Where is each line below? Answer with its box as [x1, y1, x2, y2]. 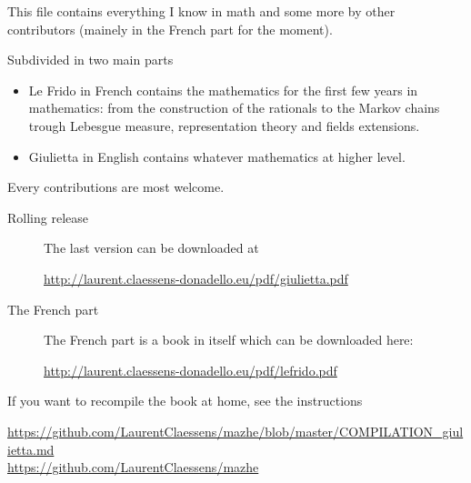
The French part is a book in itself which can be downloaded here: [44, 330, 414, 349]
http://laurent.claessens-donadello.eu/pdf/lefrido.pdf [44, 360, 337, 379]
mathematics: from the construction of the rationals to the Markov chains [28, 98, 440, 117]
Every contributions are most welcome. [7, 177, 225, 196]
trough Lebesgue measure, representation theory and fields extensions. [28, 116, 420, 135]
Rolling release [7, 207, 88, 226]
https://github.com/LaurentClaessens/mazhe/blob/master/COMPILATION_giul [7, 421, 464, 440]
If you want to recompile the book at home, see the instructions [7, 391, 363, 410]
